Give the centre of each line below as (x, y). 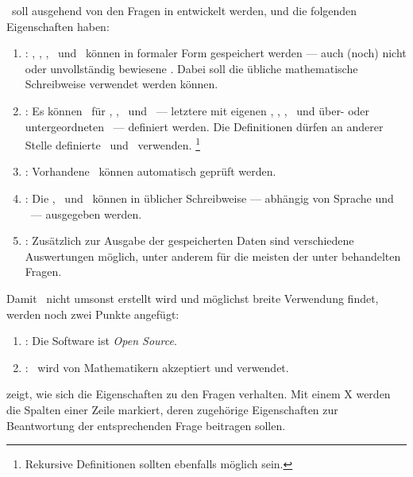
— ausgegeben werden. (86, 213)
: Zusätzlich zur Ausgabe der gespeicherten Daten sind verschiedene (189, 240)
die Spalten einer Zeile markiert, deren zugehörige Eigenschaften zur (172, 409)
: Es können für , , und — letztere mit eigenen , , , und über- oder (197, 110)
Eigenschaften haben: (58, 26)
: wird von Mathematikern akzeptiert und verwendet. (157, 367)
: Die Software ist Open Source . (101, 341)
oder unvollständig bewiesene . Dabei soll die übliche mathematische (191, 68)
